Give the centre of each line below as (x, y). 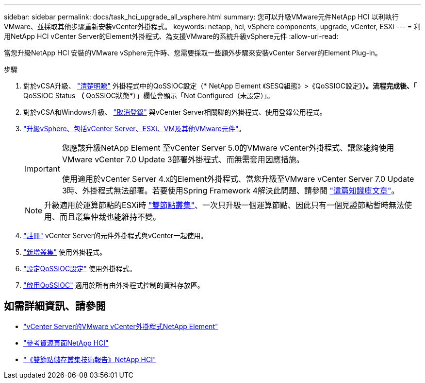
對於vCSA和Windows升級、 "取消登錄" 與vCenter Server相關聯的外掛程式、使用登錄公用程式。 (175, 112)
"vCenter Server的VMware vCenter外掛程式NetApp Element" (121, 326)
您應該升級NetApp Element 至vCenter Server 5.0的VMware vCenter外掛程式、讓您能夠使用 (228, 148)
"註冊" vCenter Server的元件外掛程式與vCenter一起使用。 (115, 235)
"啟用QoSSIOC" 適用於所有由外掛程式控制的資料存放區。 (114, 285)
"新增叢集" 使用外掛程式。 (65, 252)
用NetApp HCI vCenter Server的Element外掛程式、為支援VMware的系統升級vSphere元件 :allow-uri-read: (171, 36)
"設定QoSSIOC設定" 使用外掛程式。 (80, 269)
